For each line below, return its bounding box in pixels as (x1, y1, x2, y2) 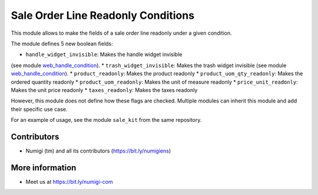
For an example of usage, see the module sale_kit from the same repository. (11, 117, 202, 124)
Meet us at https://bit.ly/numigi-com (25, 178, 113, 185)
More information (11, 163, 77, 173)
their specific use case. (11, 105, 68, 113)
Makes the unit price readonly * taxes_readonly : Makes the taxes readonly (11, 86, 198, 94)
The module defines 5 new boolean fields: (11, 40, 113, 47)
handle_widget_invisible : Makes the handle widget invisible (25, 51, 183, 58)
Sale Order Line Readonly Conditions (11, 9, 194, 22)
